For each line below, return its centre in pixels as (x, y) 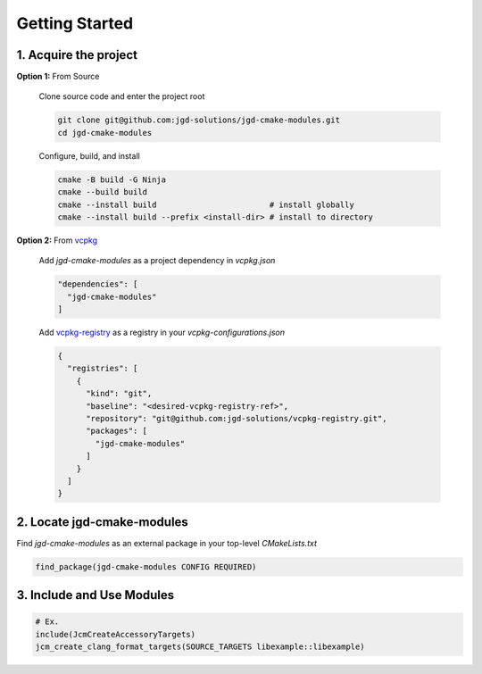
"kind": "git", (119, 394)
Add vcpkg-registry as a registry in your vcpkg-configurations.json (162, 333)
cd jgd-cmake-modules (105, 133)
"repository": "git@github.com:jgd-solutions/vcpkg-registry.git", (237, 419)
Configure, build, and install (89, 155)
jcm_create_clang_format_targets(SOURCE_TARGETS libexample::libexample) (200, 647)
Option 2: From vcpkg (57, 240)
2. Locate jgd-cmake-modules (103, 522)
